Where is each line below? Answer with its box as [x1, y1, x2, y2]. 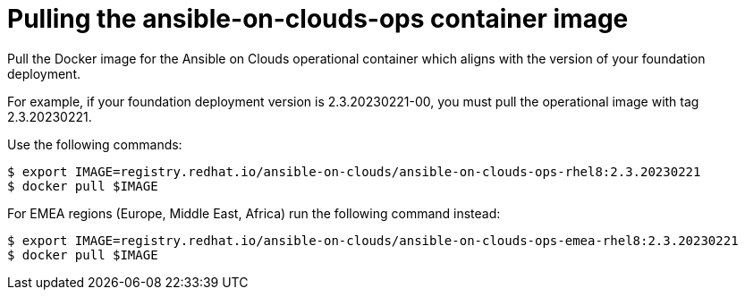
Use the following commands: [7, 136, 182, 152]
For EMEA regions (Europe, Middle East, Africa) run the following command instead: [7, 205, 501, 221]
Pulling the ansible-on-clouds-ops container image [7, 4, 629, 34]
